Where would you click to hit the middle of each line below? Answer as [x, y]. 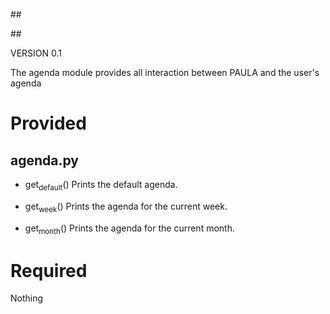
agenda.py [44, 160]
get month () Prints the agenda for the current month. [129, 229]
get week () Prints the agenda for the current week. [126, 207]
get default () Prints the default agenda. [101, 186]
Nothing [27, 298]
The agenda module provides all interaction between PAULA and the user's [165, 72]
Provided [48, 123]
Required [49, 270]
